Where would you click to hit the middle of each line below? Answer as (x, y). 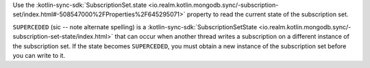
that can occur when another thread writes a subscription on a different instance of (232, 37)
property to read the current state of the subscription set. (268, 14)
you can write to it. (39, 55)
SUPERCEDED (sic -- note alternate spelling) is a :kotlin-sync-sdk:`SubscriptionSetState (135, 27)
